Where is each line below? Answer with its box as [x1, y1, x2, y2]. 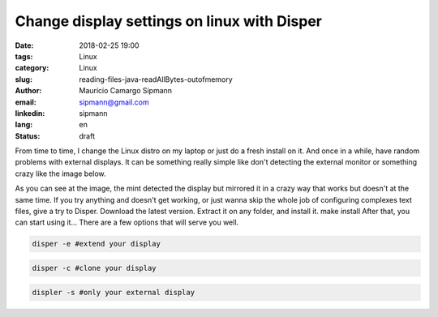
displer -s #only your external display [32, 288, 195, 297]
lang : [15, 120, 33, 130]
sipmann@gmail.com [79, 97, 149, 107]
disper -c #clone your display [32, 263, 157, 272]
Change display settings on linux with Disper [15, 12, 322, 30]
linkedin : [15, 108, 45, 118]
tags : [15, 51, 33, 61]
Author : [15, 86, 42, 96]
